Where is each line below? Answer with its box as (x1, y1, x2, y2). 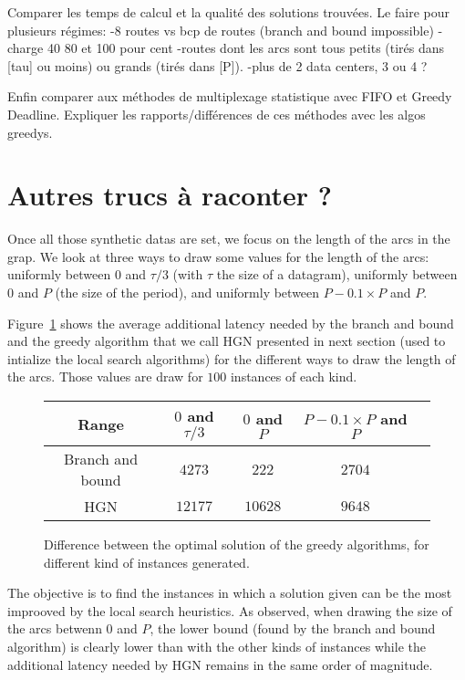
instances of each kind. (230, 367, 357, 386)
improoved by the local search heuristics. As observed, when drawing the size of (7, 601, 452, 620)
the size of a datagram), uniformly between (216, 265, 458, 284)
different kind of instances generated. (44, 552, 250, 571)
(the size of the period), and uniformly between (55, 283, 320, 302)
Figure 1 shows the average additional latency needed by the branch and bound (7, 313, 454, 332)
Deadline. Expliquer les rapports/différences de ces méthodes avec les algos (7, 104, 426, 123)
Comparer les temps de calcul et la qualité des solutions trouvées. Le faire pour (7, 3, 449, 21)
